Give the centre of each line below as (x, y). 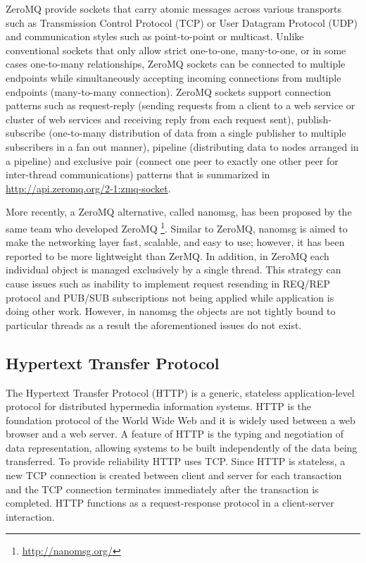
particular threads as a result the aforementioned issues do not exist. (154, 324)
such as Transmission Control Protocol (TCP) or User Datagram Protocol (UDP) (182, 22)
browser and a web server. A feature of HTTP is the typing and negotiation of (175, 434)
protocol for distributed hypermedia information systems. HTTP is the (159, 406)
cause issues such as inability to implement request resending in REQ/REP (168, 283)
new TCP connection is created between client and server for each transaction (174, 475)
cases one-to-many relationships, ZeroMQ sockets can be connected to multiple (176, 64)
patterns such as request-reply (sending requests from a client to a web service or (181, 105)
